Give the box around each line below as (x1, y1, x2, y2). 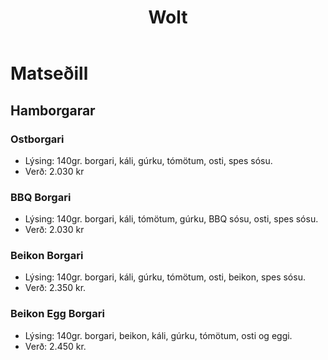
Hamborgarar (10, 102, 96, 119)
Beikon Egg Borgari (10, 307, 105, 321)
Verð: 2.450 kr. (24, 340, 87, 352)
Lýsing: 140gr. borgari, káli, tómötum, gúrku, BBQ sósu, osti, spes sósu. (24, 213, 319, 225)
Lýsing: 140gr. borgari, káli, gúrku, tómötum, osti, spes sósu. (24, 154, 273, 166)
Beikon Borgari (10, 249, 84, 263)
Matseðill (10, 62, 89, 85)
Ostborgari (10, 132, 65, 146)
